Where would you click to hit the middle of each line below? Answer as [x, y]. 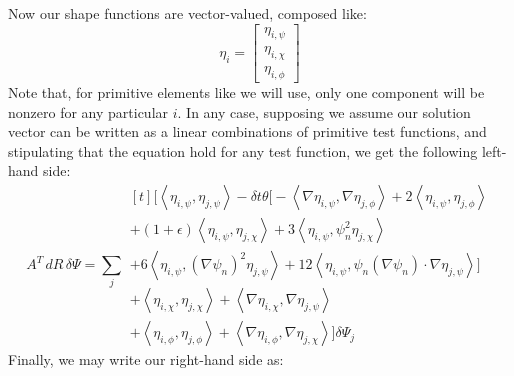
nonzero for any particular [88, 111]
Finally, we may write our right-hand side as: [146, 359]
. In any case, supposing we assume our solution [324, 111]
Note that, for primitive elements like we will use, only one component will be [246, 92]
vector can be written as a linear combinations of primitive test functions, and [247, 131]
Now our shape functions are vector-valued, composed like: [187, 13]
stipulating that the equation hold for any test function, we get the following [243, 150]
